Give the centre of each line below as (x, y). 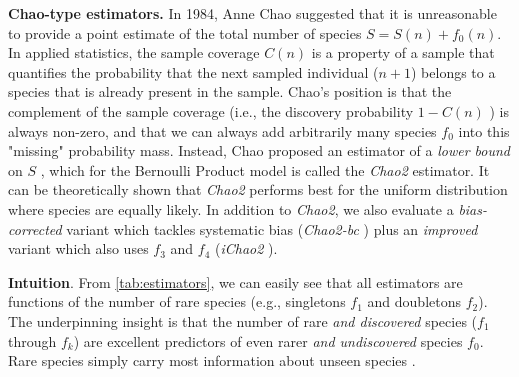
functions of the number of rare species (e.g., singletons (177, 301)
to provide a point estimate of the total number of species (185, 32)
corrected (35, 228)
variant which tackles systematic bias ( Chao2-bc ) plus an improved (272, 228)
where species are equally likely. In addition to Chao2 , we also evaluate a (231, 208)
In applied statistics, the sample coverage (134, 52)
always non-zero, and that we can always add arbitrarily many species (222, 130)
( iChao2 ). (246, 248)
